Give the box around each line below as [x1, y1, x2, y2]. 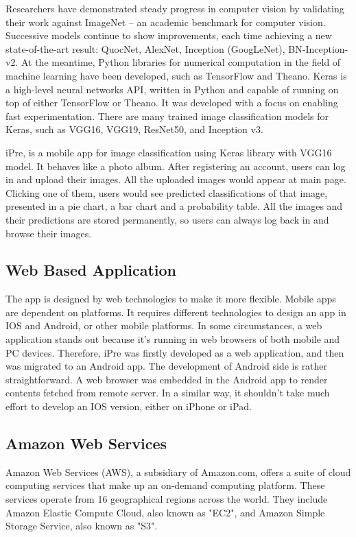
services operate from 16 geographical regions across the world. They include [5, 492, 328, 506]
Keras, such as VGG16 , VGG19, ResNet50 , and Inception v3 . [5, 122, 263, 136]
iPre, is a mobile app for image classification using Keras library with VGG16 [5, 145, 332, 159]
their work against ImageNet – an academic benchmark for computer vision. [5, 14, 326, 29]
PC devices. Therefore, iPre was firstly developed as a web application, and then [5, 345, 344, 359]
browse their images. [5, 226, 92, 240]
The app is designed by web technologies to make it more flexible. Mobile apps [5, 291, 336, 306]
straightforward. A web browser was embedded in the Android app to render [5, 372, 328, 386]
